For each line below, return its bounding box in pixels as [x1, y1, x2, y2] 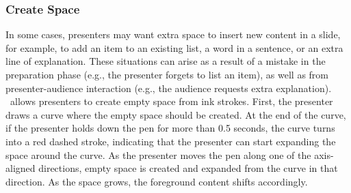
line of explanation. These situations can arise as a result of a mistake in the [5, 54, 326, 68]
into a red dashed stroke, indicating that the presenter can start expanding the [5, 134, 336, 148]
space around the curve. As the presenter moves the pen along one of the [5, 147, 311, 162]
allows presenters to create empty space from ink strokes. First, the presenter [10, 94, 333, 108]
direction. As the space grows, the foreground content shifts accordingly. [5, 174, 308, 188]
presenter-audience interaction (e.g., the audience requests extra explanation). [5, 80, 332, 95]
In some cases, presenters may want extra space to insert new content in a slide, [5, 27, 341, 42]
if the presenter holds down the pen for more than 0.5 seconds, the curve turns [5, 121, 335, 135]
